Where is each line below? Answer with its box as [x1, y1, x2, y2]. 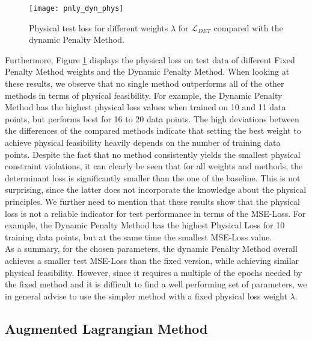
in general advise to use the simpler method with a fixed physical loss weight [5, 289, 287, 302]
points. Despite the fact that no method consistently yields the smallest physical [5, 148, 301, 160]
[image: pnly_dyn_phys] [29, 4, 124, 13]
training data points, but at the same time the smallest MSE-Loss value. [5, 230, 272, 243]
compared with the [213, 21, 283, 34]
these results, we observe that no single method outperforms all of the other [5, 77, 284, 90]
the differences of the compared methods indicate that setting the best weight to [5, 124, 301, 137]
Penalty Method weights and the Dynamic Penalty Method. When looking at [5, 65, 290, 78]
